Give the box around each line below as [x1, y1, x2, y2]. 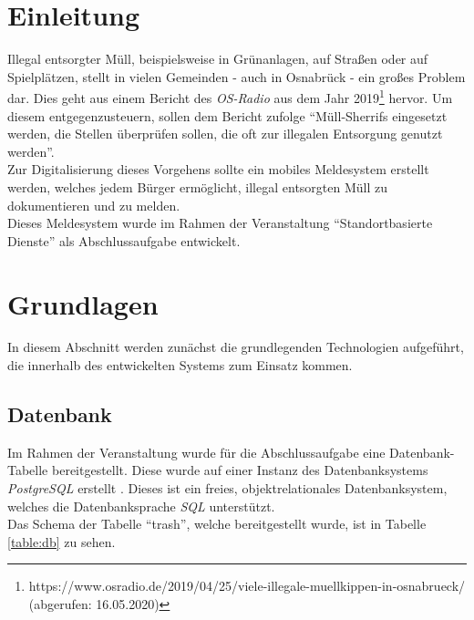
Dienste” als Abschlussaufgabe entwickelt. [7, 231, 241, 250]
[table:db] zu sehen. [7, 532, 116, 551]
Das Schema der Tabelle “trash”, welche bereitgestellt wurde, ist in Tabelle [7, 514, 427, 533]
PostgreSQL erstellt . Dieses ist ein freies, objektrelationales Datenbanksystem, [7, 479, 448, 498]
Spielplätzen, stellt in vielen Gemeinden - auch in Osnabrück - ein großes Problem [7, 67, 466, 86]
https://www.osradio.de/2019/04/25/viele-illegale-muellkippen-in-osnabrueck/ [28, 576, 466, 595]
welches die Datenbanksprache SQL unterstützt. [7, 496, 275, 515]
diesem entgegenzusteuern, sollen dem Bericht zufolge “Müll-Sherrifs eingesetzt [7, 106, 448, 125]
